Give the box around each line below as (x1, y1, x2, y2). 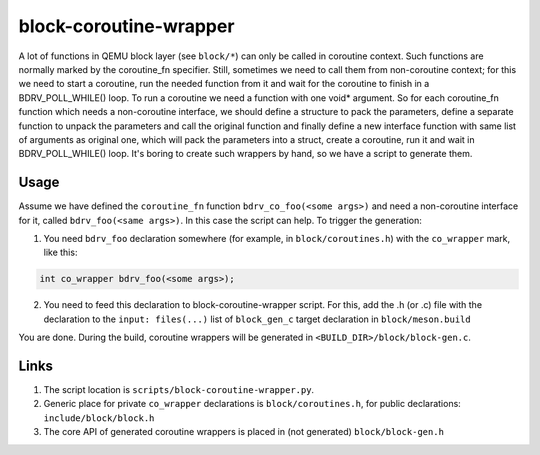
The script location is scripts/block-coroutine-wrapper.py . (43, 384, 315, 396)
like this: (43, 246, 78, 259)
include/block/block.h (43, 412, 155, 424)
